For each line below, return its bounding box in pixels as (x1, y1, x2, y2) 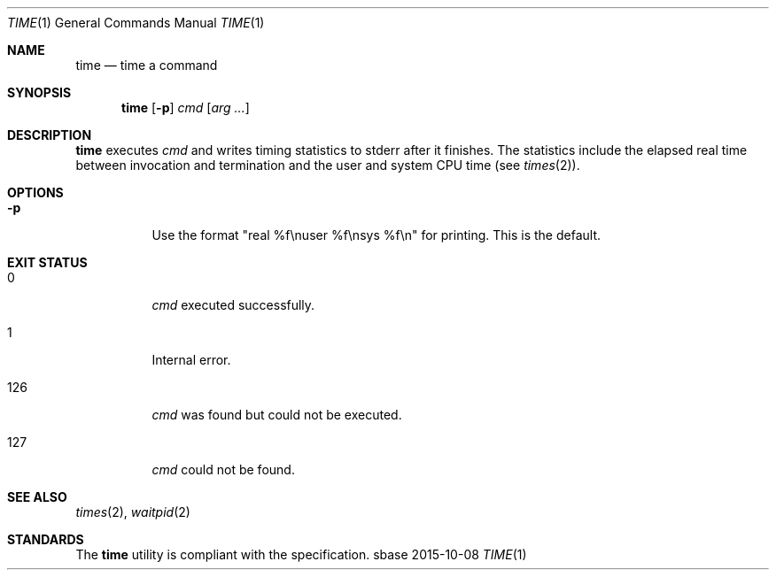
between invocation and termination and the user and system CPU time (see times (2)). (75, 158, 580, 173)
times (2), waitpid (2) (75, 504, 190, 519)
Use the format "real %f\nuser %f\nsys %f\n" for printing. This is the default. (151, 227, 601, 242)
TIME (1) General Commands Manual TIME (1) (7, 15, 265, 30)
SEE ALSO (7, 489, 67, 504)
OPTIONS (7, 185, 64, 200)
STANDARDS (7, 532, 84, 547)
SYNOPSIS (7, 85, 72, 100)
